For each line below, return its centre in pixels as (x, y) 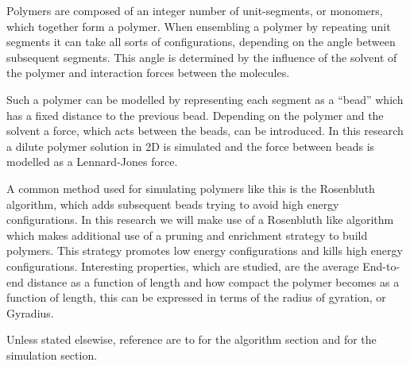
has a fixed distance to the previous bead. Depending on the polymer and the (195, 115)
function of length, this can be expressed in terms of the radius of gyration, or (196, 297)
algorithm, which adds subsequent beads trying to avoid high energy (173, 204)
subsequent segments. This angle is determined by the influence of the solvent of (202, 57)
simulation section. (52, 354)
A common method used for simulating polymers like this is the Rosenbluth (191, 188)
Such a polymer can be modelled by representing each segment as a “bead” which (205, 99)
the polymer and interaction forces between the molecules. (148, 73)
